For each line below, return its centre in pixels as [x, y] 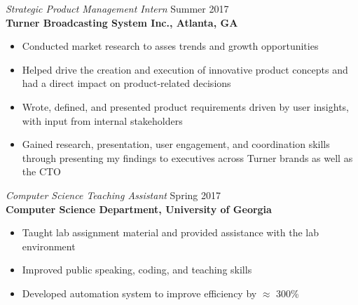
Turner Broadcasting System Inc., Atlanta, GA [122, 22]
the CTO [42, 171]
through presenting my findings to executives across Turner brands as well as [187, 157]
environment [49, 246]
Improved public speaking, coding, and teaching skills [137, 270]
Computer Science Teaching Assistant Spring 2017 [113, 195]
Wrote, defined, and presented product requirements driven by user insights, [185, 106]
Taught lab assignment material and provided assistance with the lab [170, 232]
